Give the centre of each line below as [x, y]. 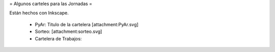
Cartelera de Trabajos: [58, 38]
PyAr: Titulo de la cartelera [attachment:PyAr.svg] [87, 24]
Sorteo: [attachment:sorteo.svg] [68, 32]
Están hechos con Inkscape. [39, 13]
